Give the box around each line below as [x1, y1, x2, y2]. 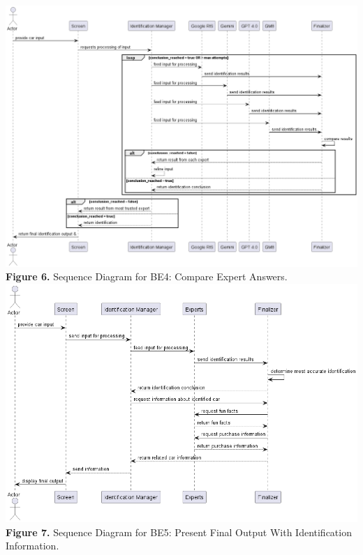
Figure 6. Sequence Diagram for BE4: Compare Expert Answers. [6, 269, 288, 284]
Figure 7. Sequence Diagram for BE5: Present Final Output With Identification [6, 524, 352, 539]
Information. [6, 538, 59, 553]
